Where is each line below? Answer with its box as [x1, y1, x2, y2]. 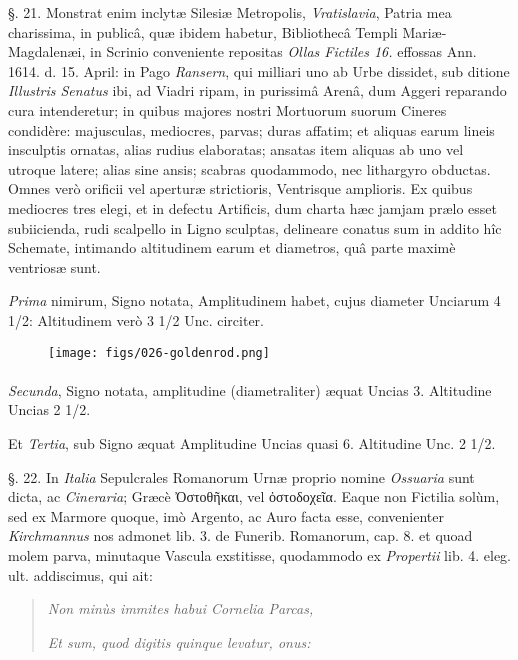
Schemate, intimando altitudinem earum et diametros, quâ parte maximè [8, 237, 456, 258]
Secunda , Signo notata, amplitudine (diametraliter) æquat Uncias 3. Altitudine [8, 379, 492, 400]
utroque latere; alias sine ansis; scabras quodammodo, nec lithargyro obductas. [8, 158, 491, 179]
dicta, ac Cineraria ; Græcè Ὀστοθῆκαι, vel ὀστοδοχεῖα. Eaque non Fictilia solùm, [8, 486, 500, 507]
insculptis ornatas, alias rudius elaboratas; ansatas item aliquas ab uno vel [8, 139, 464, 160]
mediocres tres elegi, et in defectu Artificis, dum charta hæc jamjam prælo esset [8, 197, 497, 218]
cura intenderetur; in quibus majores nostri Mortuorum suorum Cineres [8, 99, 447, 120]
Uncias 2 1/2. [8, 399, 91, 420]
